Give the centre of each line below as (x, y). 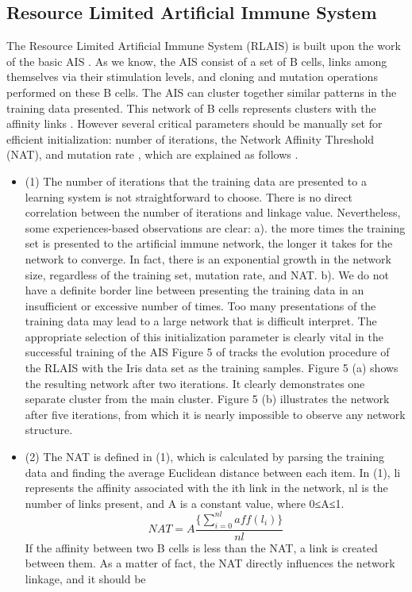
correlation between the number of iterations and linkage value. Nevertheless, (213, 212)
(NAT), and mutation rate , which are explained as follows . (152, 154)
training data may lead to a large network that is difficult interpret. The (201, 321)
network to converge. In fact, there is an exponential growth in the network (208, 258)
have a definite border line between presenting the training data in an (194, 290)
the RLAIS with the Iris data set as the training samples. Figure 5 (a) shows (212, 368)
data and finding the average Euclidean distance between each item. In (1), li (213, 472)
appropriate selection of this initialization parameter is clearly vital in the (204, 336)
